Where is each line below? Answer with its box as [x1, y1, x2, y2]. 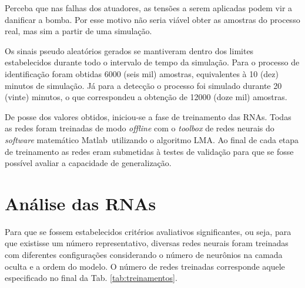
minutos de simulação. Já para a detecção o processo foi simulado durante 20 [5, 79, 282, 91]
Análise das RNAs [5, 191, 156, 215]
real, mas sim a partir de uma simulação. [5, 25, 152, 37]
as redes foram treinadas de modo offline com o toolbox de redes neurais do [5, 122, 274, 134]
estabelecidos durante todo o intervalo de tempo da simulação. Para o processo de [5, 56, 300, 68]
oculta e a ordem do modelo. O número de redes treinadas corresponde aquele [5, 260, 285, 272]
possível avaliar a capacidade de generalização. [5, 157, 172, 169]
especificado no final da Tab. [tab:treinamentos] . [5, 272, 177, 284]
